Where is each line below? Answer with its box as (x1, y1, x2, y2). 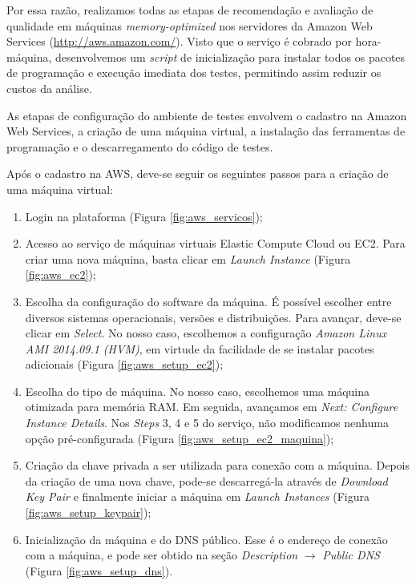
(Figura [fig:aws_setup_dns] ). (25, 562, 173, 579)
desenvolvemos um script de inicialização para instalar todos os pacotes (55, 48, 406, 65)
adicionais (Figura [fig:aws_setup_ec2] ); (25, 356, 224, 373)
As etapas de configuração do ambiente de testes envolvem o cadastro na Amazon (6, 107, 407, 123)
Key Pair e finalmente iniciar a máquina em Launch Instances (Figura (25, 488, 370, 505)
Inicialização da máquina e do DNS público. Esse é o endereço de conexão (25, 531, 388, 547)
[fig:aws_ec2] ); (25, 266, 96, 283)
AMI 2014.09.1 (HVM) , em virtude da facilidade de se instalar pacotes (25, 340, 374, 357)
